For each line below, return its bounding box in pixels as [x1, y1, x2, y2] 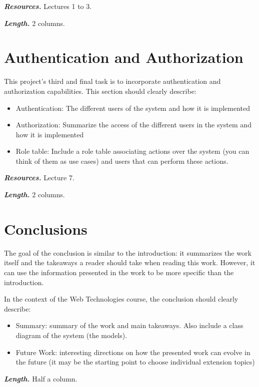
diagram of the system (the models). [15, 330, 127, 340]
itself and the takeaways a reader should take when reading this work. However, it [4, 257, 255, 268]
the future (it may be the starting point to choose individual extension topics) [15, 357, 255, 367]
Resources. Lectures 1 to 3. [4, 1, 92, 11]
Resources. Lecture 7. [4, 172, 74, 183]
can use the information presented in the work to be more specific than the [4, 267, 234, 277]
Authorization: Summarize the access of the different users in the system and [15, 119, 251, 130]
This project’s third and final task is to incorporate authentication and [4, 76, 221, 86]
